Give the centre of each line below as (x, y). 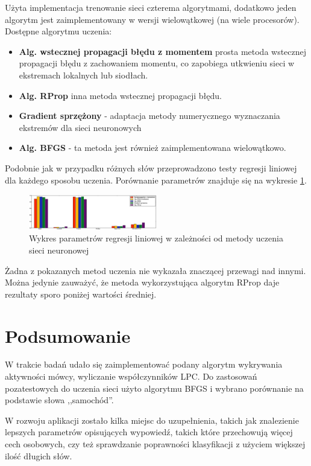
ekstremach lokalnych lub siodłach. (83, 75)
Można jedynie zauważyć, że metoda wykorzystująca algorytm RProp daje (142, 282)
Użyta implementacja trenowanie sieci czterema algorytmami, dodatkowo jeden (151, 7)
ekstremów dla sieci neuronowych (80, 127)
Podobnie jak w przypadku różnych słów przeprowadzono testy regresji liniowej (151, 168)
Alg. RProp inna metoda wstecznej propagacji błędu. (120, 95)
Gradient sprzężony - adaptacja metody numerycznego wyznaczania (149, 116)
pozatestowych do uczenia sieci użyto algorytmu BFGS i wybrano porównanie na (154, 388)
